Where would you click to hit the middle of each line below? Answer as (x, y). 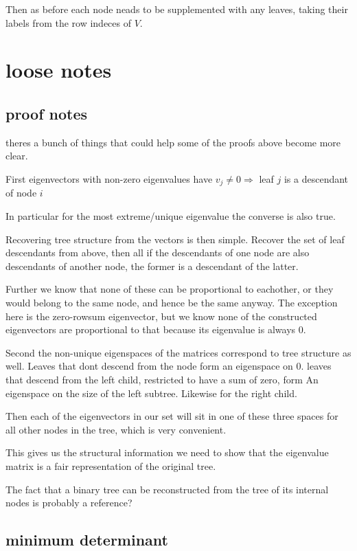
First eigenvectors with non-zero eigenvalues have (109, 178)
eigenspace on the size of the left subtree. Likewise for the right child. (151, 393)
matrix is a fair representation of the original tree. (111, 465)
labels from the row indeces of (68, 22)
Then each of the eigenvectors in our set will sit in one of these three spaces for (172, 416)
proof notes (47, 113)
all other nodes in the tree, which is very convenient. (116, 429)
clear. (17, 156)
